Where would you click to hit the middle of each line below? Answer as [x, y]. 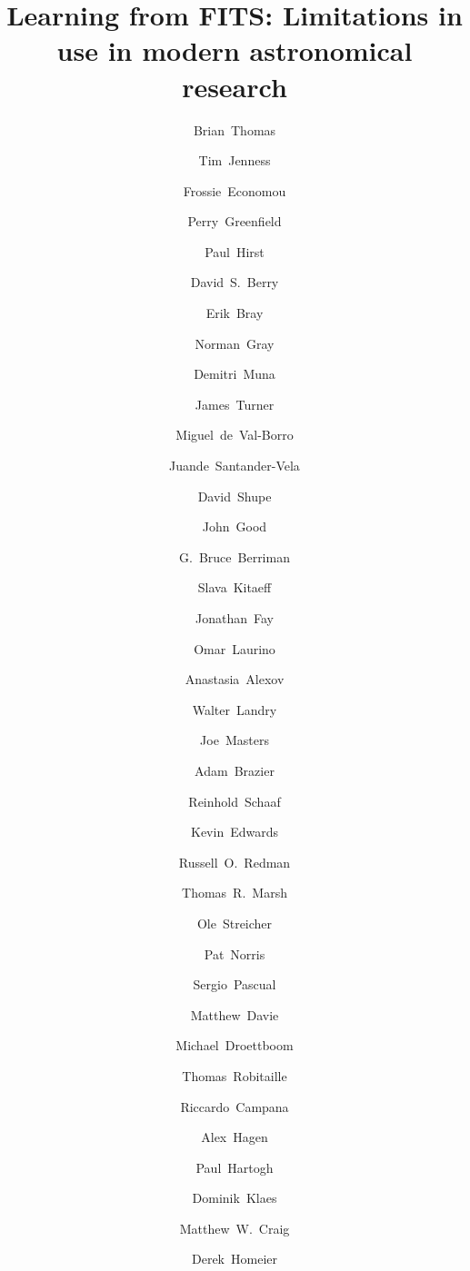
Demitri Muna [235, 374]
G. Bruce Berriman [235, 556]
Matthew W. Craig [235, 1228]
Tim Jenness [235, 160]
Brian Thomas [235, 129]
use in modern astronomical [235, 50]
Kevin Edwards [235, 832]
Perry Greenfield [235, 221]
